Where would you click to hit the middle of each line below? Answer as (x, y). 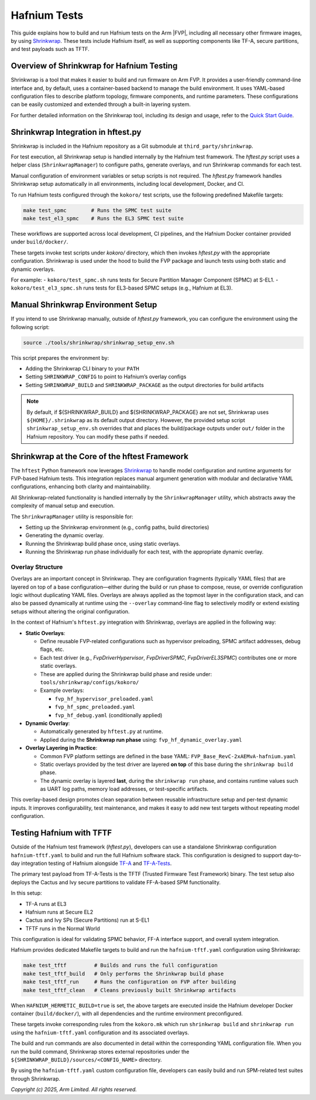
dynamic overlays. (33, 269)
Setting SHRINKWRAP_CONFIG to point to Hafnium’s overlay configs (106, 377)
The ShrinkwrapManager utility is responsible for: (72, 517)
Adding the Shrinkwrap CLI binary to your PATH (83, 369)
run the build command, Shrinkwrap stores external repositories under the (100, 1051)
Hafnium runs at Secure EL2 (59, 912)
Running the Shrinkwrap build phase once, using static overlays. (103, 544)
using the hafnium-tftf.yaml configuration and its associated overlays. (100, 1033)
